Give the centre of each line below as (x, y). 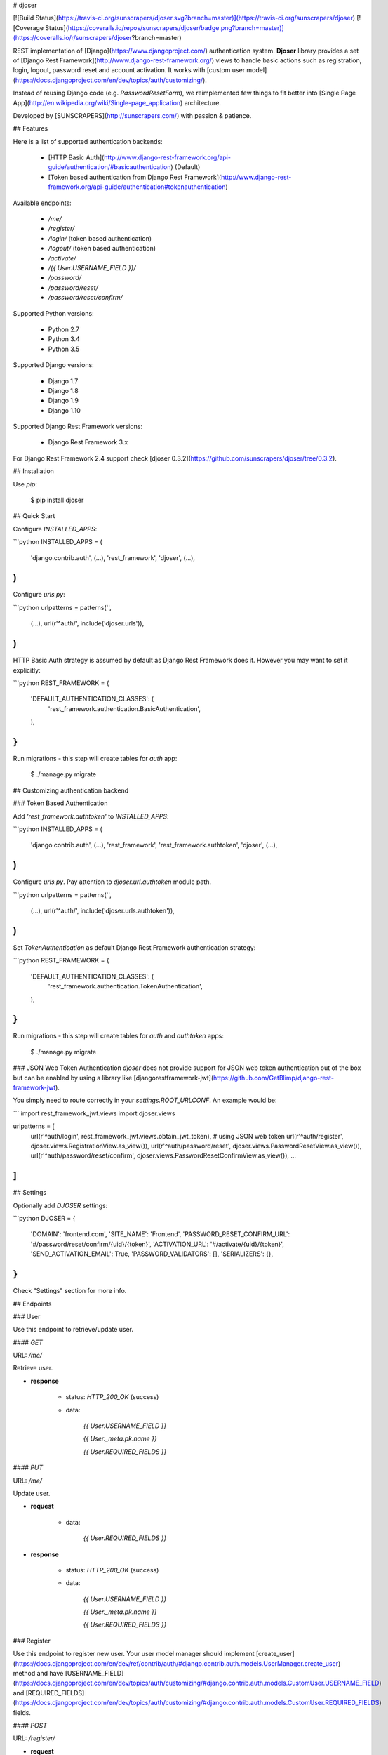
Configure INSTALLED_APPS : (55, 529)
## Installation (33, 471)
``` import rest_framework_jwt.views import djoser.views (94, 1113)
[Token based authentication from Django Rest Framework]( (135, 177)
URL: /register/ (34, 1738)
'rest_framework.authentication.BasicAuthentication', (125, 708)
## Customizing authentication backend (71, 790)
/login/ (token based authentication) (100, 238)
